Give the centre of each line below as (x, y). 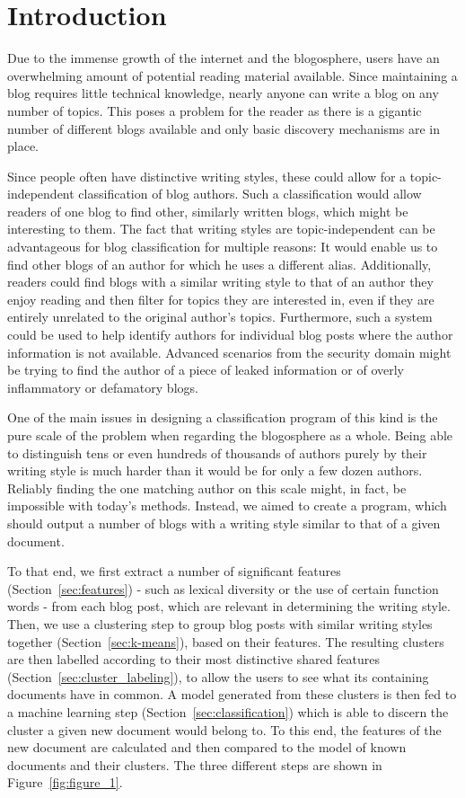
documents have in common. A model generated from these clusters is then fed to (232, 694)
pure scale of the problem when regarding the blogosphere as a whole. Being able (230, 435)
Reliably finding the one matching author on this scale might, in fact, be (207, 488)
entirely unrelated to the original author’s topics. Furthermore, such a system (220, 317)
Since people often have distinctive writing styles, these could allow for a (207, 176)
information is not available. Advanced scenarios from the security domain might (229, 352)
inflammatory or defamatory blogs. (103, 387)
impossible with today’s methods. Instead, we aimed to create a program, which (227, 505)
